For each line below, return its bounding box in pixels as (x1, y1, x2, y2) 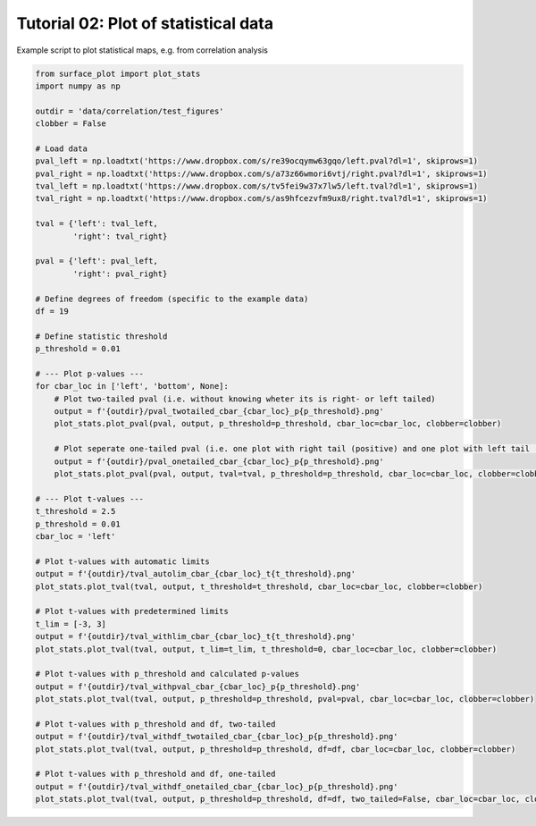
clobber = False (35, 119, 107, 129)
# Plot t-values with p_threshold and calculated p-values (35, 669, 299, 679)
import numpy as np (35, 80, 121, 91)
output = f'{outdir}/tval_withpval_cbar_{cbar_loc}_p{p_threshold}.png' (35, 681, 361, 692)
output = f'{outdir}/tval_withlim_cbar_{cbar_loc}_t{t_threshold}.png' (35, 631, 356, 642)
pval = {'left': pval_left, (35, 256, 158, 266)
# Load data (35, 143, 88, 154)
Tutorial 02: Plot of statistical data (16, 13, 274, 33)
